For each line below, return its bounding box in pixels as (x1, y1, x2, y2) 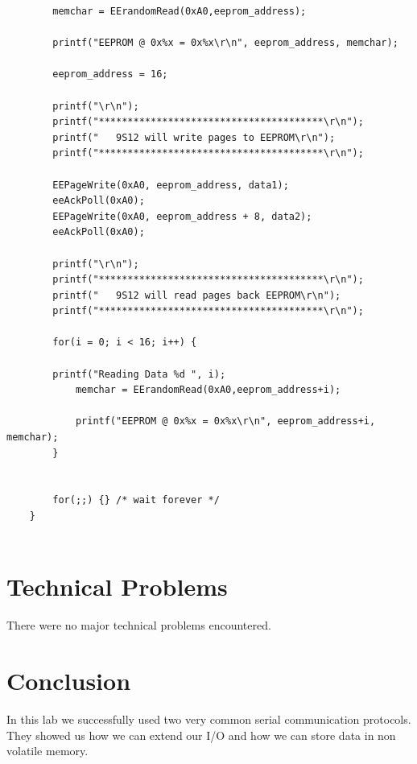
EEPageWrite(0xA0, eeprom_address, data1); (52, 179, 289, 191)
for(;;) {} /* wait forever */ (52, 494, 220, 506)
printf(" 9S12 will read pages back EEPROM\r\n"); (52, 289, 341, 301)
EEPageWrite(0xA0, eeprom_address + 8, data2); (52, 210, 312, 222)
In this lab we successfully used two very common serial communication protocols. (6, 711, 411, 728)
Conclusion (6, 664, 131, 697)
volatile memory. (6, 742, 89, 759)
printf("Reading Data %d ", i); (52, 368, 226, 380)
